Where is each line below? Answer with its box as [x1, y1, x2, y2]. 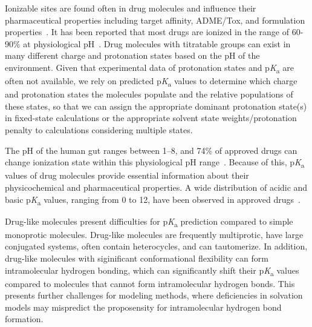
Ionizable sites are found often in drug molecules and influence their [5, 2, 256, 14]
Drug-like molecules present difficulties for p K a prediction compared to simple [5, 214, 293, 229]
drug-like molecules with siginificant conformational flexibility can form [5, 251, 268, 264]
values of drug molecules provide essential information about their [5, 169, 249, 182]
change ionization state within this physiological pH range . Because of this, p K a [5, 156, 305, 170]
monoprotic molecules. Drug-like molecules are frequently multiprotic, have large [5, 228, 304, 240]
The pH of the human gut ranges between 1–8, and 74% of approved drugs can [5, 144, 297, 156]
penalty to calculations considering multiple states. [5, 124, 193, 136]
